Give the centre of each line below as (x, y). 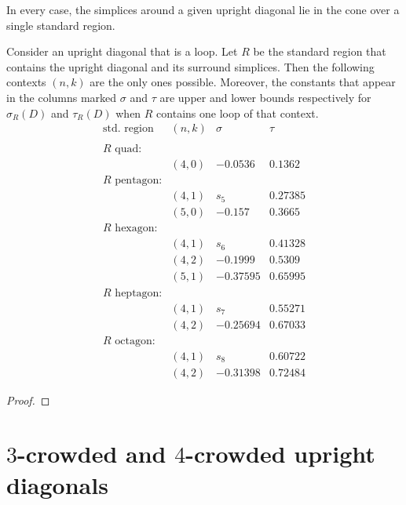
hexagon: (136, 229)
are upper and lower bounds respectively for (265, 97)
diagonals (57, 484)
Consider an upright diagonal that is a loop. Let (122, 51)
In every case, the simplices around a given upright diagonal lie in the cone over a (203, 9)
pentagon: (139, 181)
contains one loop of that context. (238, 113)
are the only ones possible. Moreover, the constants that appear (243, 82)
